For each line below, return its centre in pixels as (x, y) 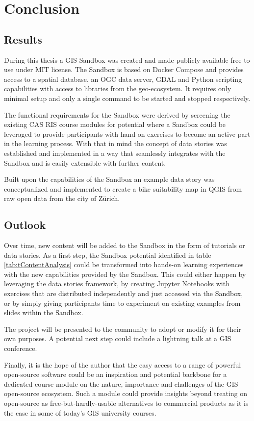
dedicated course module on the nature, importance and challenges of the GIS (121, 384)
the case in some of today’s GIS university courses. (80, 412)
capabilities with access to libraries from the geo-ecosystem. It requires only (118, 88)
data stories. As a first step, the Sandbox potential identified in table (108, 255)
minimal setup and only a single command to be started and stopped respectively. (127, 98)
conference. (21, 348)
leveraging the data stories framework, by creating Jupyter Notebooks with (117, 284)
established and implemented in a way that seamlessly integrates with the (115, 153)
